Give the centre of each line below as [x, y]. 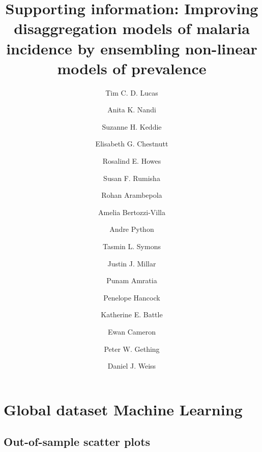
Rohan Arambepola [132, 195]
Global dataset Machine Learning [123, 409]
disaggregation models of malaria [132, 28]
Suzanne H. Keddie [132, 126]
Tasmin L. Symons [132, 246]
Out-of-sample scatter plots [77, 442]
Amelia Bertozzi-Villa [132, 212]
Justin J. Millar [132, 263]
